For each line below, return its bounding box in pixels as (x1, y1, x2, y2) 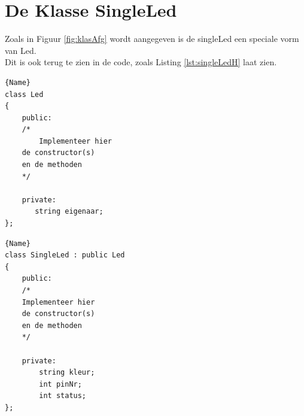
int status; (39, 391, 87, 400)
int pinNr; (39, 379, 82, 388)
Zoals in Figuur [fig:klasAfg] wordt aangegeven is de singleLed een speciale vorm (5, 32, 299, 45)
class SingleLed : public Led (5, 251, 125, 260)
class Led (5, 90, 44, 99)
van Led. (5, 44, 37, 56)
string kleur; (39, 368, 95, 377)
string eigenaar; (35, 207, 104, 216)
